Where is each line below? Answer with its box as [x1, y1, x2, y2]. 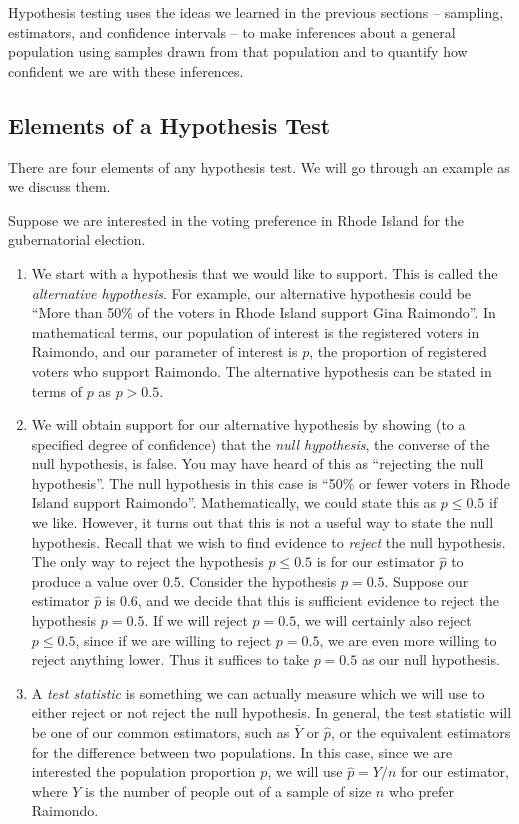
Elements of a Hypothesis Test [8, 109, 331, 140]
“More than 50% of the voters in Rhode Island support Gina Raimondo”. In [31, 302, 496, 323]
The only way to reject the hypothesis [31, 551, 264, 572]
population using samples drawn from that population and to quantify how [8, 41, 468, 62]
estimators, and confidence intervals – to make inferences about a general [8, 21, 456, 42]
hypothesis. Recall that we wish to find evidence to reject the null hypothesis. [31, 531, 506, 552]
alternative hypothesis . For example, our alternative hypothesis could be [31, 282, 472, 303]
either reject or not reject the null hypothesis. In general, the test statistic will [31, 702, 512, 723]
